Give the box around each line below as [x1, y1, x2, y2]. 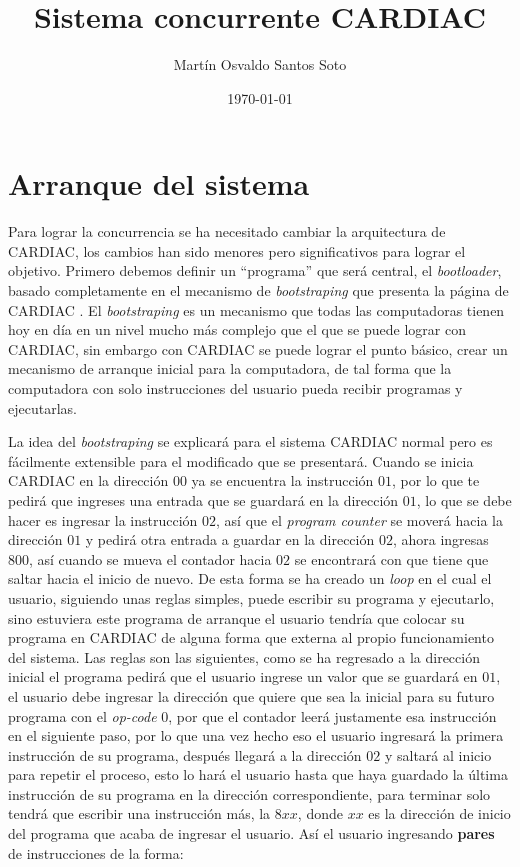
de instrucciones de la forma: [8, 842, 184, 863]
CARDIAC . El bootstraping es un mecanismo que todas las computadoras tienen [8, 299, 505, 320]
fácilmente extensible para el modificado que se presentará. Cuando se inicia [8, 450, 474, 471]
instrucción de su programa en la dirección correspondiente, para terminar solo [8, 783, 491, 804]
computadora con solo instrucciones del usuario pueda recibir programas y [8, 378, 463, 398]
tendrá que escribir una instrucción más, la [8, 803, 271, 824]
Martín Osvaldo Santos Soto [173, 54, 347, 75]
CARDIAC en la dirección [8, 470, 169, 491]
